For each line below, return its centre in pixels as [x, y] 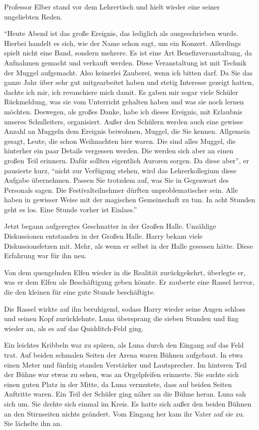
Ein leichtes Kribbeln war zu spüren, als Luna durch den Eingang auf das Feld [124, 345]
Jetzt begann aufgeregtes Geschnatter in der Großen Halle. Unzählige [110, 226]
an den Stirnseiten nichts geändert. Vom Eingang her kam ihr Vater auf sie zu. [125, 413]
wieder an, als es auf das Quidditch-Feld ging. [74, 328]
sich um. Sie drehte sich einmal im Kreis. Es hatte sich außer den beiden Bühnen [128, 403]
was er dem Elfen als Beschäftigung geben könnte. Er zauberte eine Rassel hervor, [129, 282]
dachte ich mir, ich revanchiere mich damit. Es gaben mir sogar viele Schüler [121, 92]
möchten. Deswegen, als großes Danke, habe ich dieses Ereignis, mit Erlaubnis [123, 111]
